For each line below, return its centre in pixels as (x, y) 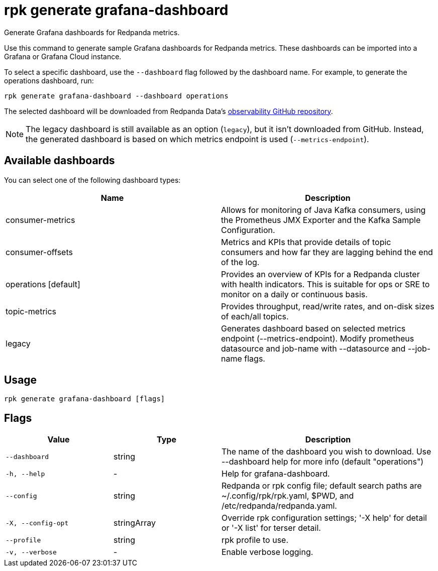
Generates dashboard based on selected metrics (313, 328)
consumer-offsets (39, 252)
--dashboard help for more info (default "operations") (323, 462)
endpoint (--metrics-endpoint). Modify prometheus (318, 338)
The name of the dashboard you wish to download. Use (326, 452)
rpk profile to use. (255, 540)
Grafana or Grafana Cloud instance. (63, 56)
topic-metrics (31, 311)
